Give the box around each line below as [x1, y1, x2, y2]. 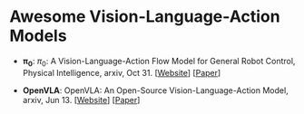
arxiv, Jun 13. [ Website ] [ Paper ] [22, 94, 141, 105]
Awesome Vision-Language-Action [9, 6, 280, 27]
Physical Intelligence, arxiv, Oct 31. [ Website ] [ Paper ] [22, 67, 221, 78]
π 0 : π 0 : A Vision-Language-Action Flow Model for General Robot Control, [22, 55, 296, 69]
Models [9, 25, 67, 46]
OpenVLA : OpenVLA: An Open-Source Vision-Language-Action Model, [22, 84, 289, 96]
